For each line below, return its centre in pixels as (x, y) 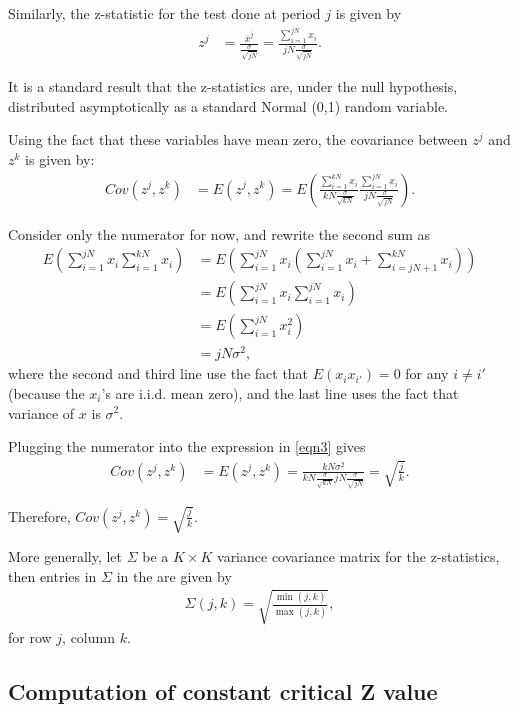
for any (427, 373)
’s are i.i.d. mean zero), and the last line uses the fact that (280, 392)
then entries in (52, 575)
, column (88, 636)
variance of (41, 412)
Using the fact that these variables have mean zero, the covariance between (238, 139)
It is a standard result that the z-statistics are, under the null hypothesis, (233, 86)
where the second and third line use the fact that (158, 373)
